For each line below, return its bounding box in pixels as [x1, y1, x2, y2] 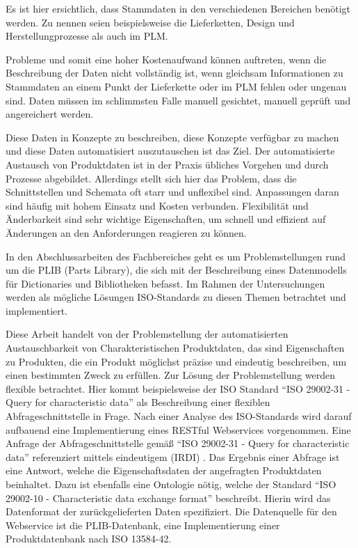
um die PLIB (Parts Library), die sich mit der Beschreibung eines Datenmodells [6, 263, 347, 277]
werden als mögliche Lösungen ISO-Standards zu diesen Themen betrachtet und [6, 290, 346, 304]
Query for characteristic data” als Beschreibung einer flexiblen [6, 395, 270, 409]
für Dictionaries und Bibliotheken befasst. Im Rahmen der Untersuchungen [6, 276, 325, 290]
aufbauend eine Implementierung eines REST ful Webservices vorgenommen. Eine [6, 422, 351, 437]
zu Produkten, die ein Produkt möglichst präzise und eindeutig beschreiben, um [6, 354, 347, 368]
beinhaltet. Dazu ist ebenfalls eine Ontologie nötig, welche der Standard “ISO [6, 477, 336, 491]
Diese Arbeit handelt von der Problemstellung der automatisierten [6, 327, 288, 341]
